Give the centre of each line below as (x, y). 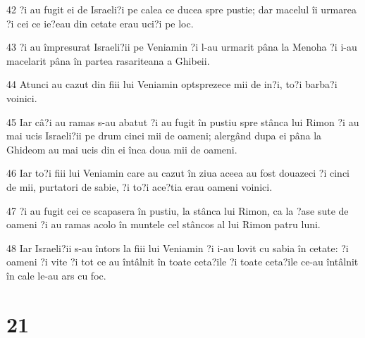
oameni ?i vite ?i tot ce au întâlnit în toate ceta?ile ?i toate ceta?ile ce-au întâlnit (182, 262)
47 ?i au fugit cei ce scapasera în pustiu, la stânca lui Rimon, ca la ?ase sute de (178, 210)
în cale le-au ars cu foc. (56, 275)
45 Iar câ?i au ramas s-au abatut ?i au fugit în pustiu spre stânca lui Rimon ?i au (183, 121)
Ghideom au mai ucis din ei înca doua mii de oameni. (122, 149)
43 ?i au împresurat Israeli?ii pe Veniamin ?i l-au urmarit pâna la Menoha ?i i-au (182, 47)
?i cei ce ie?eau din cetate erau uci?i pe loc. (100, 23)
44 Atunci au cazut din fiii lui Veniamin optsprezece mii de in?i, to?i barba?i (172, 84)
